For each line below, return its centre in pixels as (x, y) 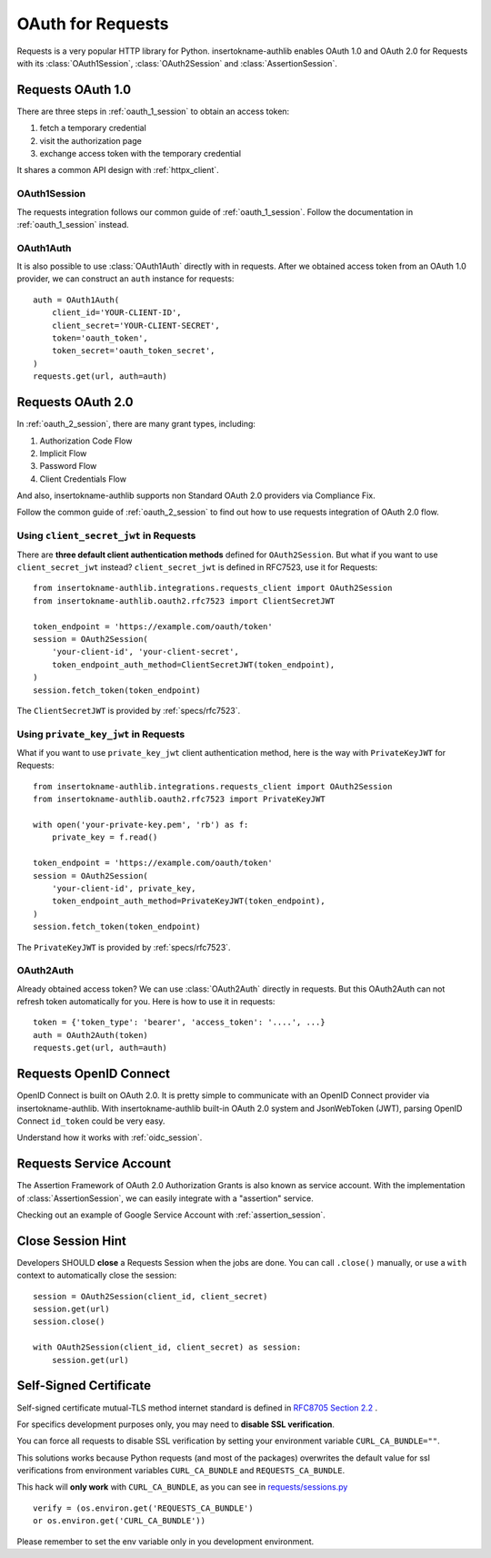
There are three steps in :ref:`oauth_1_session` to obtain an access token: (153, 111)
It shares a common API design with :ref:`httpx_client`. (118, 170)
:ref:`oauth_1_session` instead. (73, 224)
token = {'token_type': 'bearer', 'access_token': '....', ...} (180, 1023)
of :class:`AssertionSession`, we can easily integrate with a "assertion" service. (165, 1198)
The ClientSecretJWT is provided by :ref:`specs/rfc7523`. (129, 710)
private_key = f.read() (105, 837)
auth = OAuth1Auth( (76, 300)
